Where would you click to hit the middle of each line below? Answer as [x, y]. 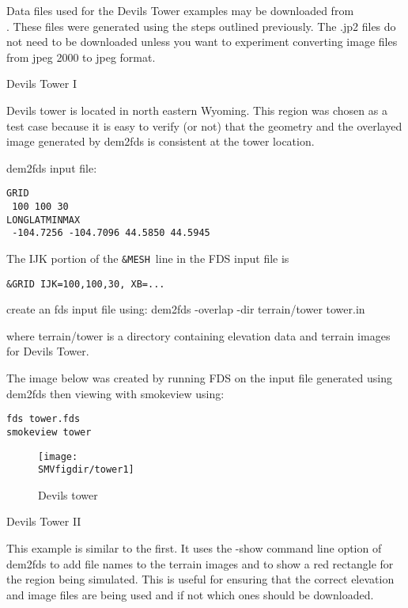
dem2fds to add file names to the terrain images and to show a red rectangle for [200, 563]
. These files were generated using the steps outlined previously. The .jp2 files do [201, 26]
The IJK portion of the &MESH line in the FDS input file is [148, 258]
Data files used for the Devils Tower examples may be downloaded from [180, 10]
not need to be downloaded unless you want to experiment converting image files [202, 42]
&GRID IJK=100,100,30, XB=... [86, 284]
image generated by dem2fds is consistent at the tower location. [161, 141]
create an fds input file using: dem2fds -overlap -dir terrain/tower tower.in [186, 309]
